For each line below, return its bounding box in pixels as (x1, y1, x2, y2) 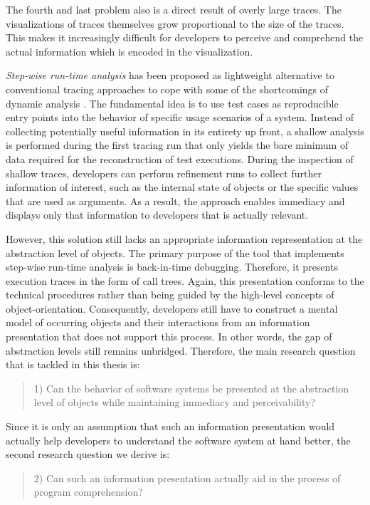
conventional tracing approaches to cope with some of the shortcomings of (6, 81, 329, 96)
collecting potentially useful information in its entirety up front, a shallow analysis (6, 123, 364, 138)
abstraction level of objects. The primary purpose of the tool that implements (6, 245, 344, 260)
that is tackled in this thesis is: (6, 357, 140, 372)
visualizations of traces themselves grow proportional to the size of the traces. (6, 16, 344, 31)
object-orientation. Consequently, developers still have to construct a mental (6, 301, 338, 316)
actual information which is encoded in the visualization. (6, 43, 253, 58)
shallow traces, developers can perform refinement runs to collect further (6, 165, 322, 180)
